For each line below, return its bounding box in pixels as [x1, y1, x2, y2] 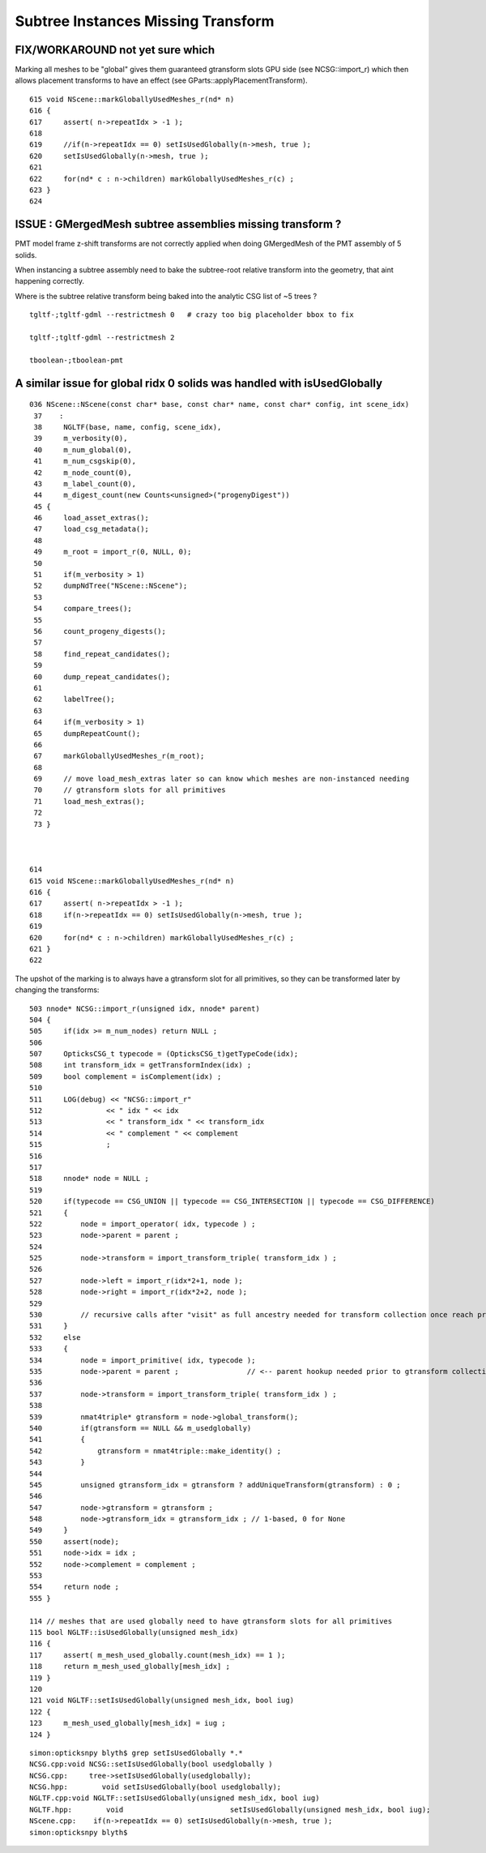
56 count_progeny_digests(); [33, 627, 166, 635]
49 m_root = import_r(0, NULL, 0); [33, 547, 192, 557]
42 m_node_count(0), [33, 468, 133, 477]
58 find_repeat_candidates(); [33, 649, 171, 658]
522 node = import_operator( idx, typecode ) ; [29, 1219, 256, 1228]
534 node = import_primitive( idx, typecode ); [29, 1355, 256, 1365]
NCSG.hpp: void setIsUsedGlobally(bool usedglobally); [29, 1782, 282, 1791]
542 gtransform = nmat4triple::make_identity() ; [29, 1446, 282, 1455]
